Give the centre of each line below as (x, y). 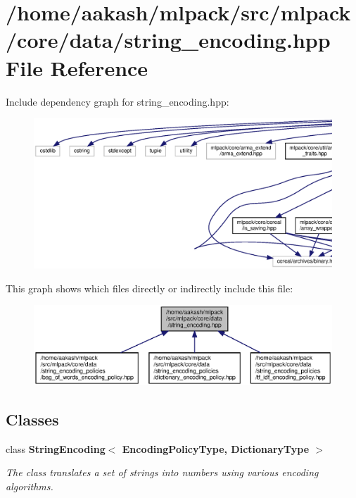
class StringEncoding (56, 448)
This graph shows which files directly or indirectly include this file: (150, 288)
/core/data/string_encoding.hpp (168, 40)
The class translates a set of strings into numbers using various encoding (162, 472)
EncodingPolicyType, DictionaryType (216, 448)
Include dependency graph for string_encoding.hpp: (117, 101)
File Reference (77, 67)
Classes (32, 419)
